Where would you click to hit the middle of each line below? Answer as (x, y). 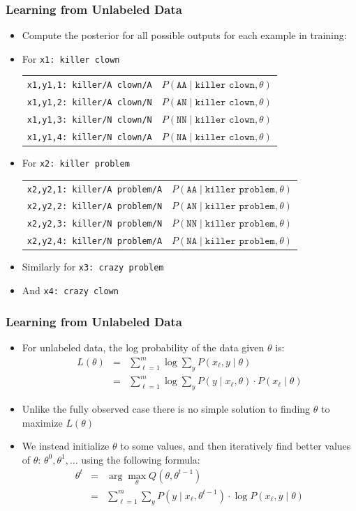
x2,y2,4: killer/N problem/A (95, 242)
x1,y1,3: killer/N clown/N (89, 120)
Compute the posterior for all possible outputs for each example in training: (184, 35)
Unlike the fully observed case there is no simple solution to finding (166, 409)
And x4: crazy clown (70, 290)
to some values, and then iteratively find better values (236, 446)
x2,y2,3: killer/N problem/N (95, 224)
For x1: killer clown (71, 58)
